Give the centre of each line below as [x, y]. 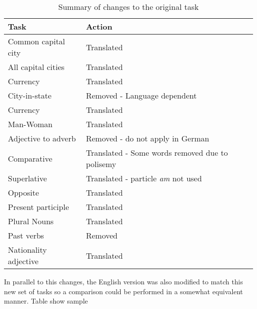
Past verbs [26, 235]
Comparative [30, 158]
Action [99, 26]
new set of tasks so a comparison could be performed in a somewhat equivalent [124, 291]
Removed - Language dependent [141, 95]
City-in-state [30, 95]
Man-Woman [30, 124]
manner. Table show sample [46, 301]
